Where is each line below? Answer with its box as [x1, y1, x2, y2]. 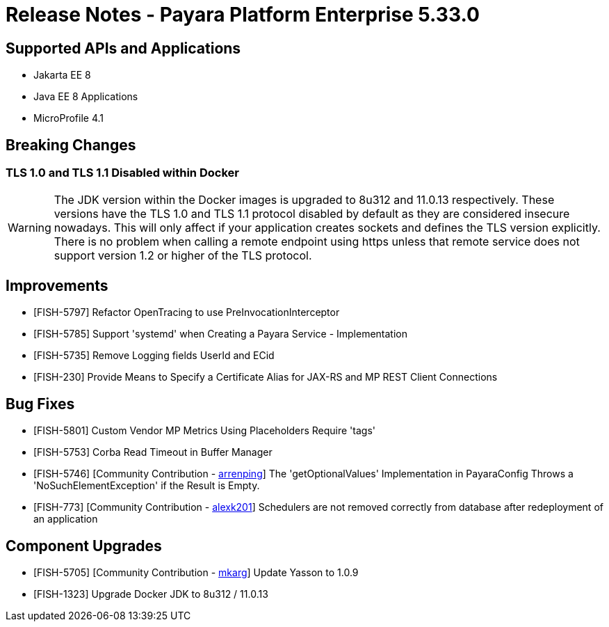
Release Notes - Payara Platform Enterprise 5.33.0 [6, 3, 480, 26]
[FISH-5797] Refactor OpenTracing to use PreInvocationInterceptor [33, 306, 340, 319]
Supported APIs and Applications [6, 39, 241, 57]
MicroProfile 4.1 [33, 112, 104, 125]
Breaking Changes [6, 136, 136, 154]
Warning [8, 221, 51, 235]
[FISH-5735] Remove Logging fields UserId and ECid [33, 349, 275, 362]
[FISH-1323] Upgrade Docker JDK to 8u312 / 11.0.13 [33, 587, 268, 600]
